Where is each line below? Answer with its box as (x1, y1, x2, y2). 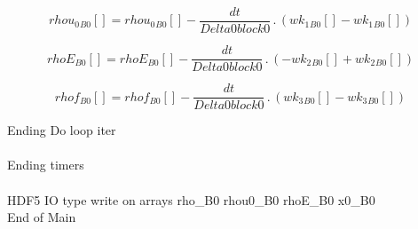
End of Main (7, 208, 76, 226)
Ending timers (7, 155, 84, 174)
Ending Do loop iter (7, 121, 116, 139)
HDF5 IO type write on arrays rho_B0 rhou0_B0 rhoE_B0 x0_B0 (7, 190, 375, 209)
